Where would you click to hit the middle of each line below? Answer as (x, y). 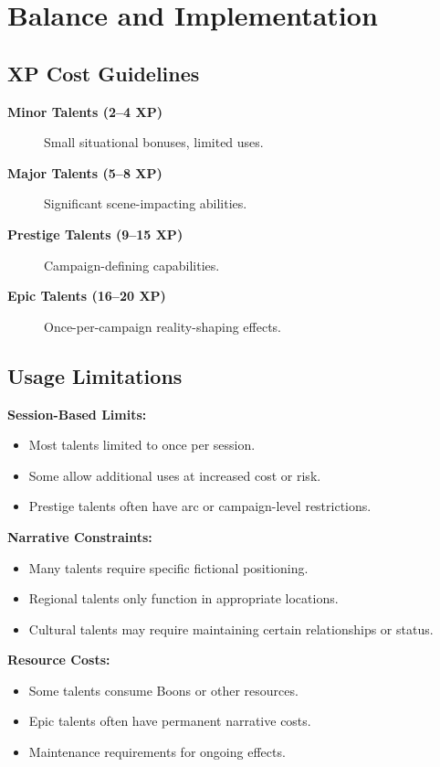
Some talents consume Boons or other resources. (163, 690)
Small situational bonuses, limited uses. (154, 142)
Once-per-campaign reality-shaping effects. (162, 326)
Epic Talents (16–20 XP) (87, 296)
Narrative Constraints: (80, 536)
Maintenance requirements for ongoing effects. (157, 752)
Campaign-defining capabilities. (132, 265)
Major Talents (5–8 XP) (85, 172)
